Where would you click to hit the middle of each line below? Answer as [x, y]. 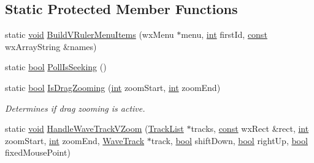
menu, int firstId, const [224, 34]
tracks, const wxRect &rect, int [250, 129]
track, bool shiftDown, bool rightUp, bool [229, 140]
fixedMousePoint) [38, 152]
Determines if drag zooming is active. [75, 108]
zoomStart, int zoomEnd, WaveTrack [75, 140]
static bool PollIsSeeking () [56, 67]
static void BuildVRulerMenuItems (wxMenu [90, 34]
